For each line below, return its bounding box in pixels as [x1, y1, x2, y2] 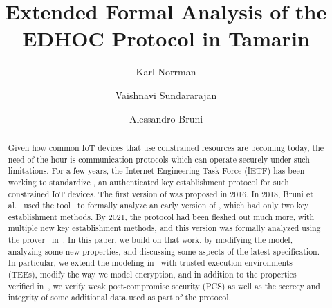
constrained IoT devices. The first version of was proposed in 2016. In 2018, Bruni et [8, 188, 313, 199]
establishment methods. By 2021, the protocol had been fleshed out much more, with [8, 210, 315, 222]
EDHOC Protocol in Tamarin [22, 24, 310, 53]
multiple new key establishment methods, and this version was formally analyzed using [8, 222, 321, 234]
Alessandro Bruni [129, 111, 203, 125]
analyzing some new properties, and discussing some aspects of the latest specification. [8, 245, 320, 257]
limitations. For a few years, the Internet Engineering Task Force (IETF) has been [8, 165, 305, 176]
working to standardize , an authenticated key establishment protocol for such [8, 176, 289, 188]
